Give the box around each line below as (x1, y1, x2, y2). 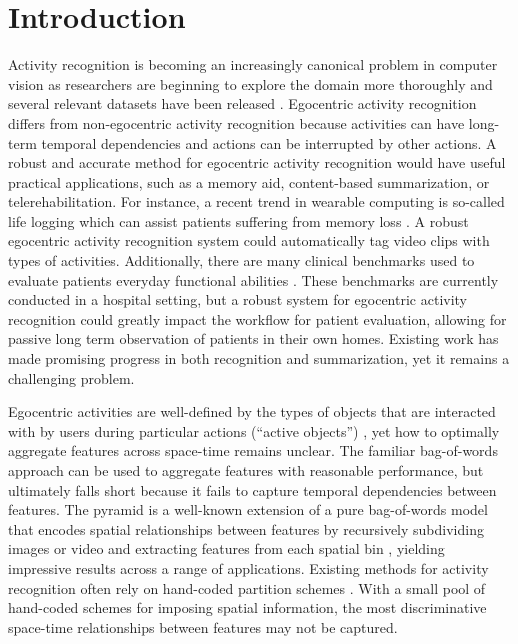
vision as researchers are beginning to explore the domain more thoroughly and (8, 73, 493, 94)
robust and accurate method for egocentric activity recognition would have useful (8, 152, 506, 173)
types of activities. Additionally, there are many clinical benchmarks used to (8, 250, 475, 271)
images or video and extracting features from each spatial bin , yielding (8, 538, 445, 559)
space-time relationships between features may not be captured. (8, 616, 398, 637)
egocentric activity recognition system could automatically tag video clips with (8, 230, 490, 251)
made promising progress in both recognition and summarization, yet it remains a (8, 348, 510, 369)
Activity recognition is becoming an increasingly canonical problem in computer (8, 54, 498, 75)
